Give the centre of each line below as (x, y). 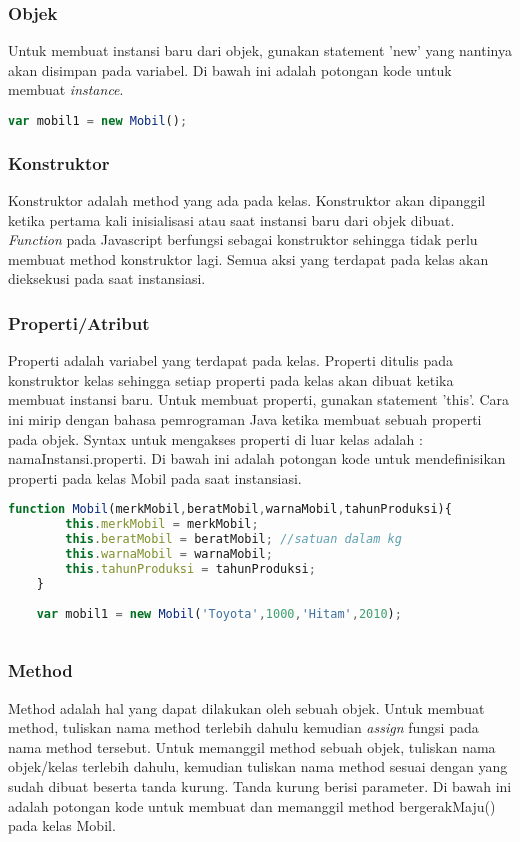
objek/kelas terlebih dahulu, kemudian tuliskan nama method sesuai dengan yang (258, 766)
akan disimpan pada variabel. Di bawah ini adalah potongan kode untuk (230, 69)
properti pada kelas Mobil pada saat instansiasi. (155, 477)
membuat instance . (66, 89)
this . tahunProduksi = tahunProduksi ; (190, 568)
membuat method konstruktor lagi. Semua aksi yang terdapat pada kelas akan (248, 258)
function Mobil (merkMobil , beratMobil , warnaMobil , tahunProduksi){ (230, 509)
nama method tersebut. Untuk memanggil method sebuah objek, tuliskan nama (252, 746)
